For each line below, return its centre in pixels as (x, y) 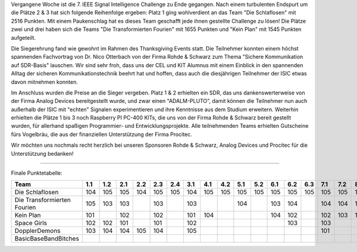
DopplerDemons (37, 231)
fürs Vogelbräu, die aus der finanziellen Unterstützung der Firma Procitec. (102, 134)
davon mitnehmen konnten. (45, 82)
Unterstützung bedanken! (42, 153)
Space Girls (31, 223)
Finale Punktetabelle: (37, 173)
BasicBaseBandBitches (47, 239)
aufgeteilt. (23, 37)
